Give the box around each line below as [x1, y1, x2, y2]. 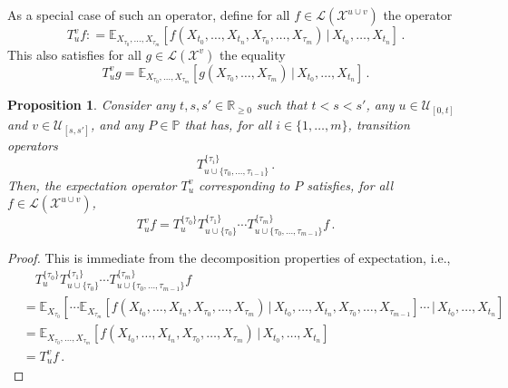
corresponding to [199, 175, 290, 194]
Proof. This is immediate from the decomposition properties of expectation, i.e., [7, 247, 451, 267]
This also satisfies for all [7, 44, 142, 63]
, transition [347, 114, 410, 133]
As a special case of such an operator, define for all [7, 5, 290, 24]
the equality [219, 44, 286, 63]
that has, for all [184, 114, 272, 133]
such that [257, 95, 308, 114]
